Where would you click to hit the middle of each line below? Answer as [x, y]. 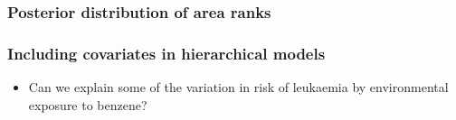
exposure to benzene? [88, 104]
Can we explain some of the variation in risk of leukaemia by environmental [238, 87]
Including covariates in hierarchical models [166, 53]
